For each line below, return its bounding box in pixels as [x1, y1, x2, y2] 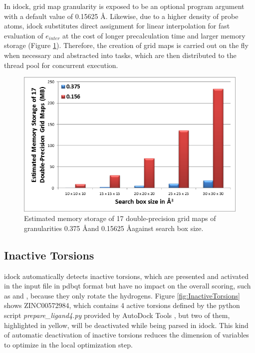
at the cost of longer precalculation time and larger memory [62, 30, 246, 40]
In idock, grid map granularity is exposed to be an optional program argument [4, 1, 245, 11]
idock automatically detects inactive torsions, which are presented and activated [4, 270, 249, 281]
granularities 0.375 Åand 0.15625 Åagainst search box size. [24, 222, 204, 233]
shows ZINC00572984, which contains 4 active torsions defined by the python [4, 300, 240, 310]
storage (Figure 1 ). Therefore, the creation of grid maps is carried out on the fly [4, 40, 249, 50]
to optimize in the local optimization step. [4, 339, 133, 349]
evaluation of [4, 30, 43, 40]
